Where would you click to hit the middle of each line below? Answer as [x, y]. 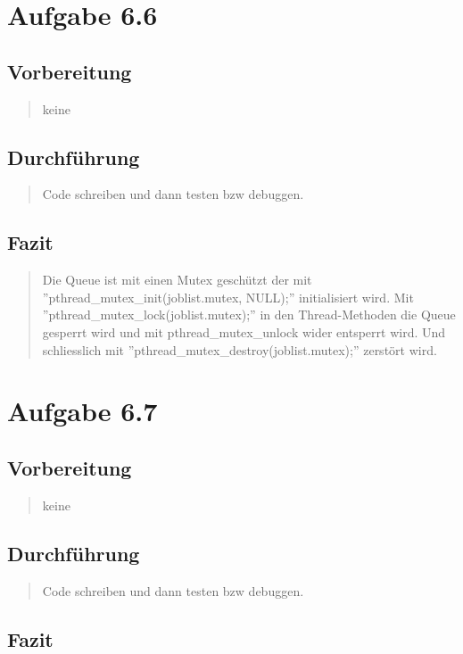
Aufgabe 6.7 [83, 411]
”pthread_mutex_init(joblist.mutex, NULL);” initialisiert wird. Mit [228, 297]
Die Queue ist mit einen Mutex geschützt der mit [177, 280]
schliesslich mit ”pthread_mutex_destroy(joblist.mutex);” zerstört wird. [240, 349]
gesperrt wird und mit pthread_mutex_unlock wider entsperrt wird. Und [244, 331]
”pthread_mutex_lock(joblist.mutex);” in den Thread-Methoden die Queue [249, 315]
